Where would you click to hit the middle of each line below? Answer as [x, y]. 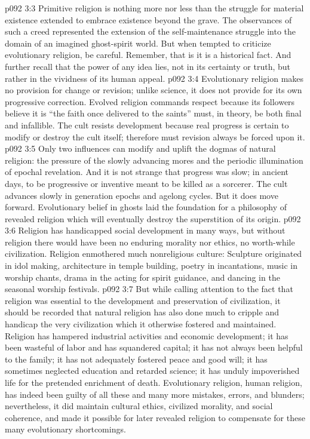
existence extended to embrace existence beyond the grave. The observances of [148, 19]
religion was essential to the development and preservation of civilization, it [143, 300]
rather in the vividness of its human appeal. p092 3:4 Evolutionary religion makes [154, 78]
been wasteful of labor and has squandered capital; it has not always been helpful [154, 347]
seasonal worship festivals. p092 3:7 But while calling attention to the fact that [149, 289]
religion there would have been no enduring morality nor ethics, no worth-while [150, 242]
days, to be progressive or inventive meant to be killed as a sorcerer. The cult [146, 183]
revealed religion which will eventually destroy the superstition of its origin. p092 [153, 218]
